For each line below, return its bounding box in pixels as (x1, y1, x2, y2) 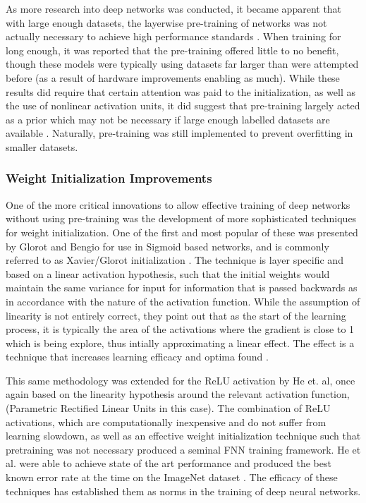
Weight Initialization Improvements (6, 169, 212, 187)
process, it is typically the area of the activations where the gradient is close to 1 (6, 322, 355, 337)
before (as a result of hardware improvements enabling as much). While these (6, 70, 340, 85)
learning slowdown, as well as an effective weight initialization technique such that (6, 428, 361, 443)
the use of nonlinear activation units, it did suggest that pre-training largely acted (6, 98, 360, 113)
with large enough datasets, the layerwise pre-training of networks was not (6, 15, 327, 30)
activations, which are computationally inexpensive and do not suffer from (6, 414, 327, 429)
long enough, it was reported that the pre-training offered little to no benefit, (6, 42, 339, 57)
